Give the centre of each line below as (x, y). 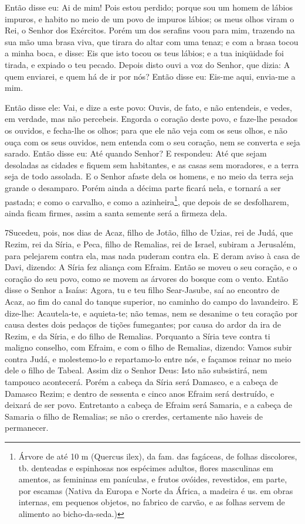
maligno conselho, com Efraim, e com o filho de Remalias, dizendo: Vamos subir (148, 347)
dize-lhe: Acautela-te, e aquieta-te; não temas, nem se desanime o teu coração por (151, 313)
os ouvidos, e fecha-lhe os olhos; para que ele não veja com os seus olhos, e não (146, 130)
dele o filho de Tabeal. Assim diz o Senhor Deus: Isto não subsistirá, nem (136, 370)
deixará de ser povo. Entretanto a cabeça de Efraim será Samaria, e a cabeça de (148, 405)
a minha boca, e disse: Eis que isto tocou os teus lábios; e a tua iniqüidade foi (144, 53)
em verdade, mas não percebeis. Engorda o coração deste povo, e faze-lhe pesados (151, 119)
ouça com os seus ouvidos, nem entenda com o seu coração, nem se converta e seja (152, 142)
